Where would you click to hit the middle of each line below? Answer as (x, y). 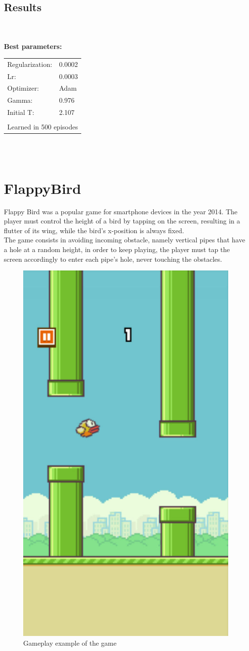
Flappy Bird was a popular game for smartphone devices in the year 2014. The (121, 211)
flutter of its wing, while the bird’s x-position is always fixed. (94, 230)
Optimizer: (23, 88)
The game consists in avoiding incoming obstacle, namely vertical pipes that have (124, 240)
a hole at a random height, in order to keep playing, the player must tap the (117, 249)
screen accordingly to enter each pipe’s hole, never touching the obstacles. (113, 259)
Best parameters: (33, 46)
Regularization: (30, 64)
